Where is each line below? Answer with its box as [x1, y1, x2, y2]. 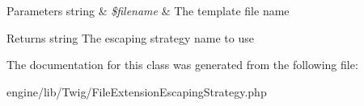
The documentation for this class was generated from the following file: [6, 56, 358, 73]
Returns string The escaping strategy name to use [6, 29, 254, 46]
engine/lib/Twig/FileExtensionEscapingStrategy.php [6, 83, 267, 100]
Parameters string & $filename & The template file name [6, 2, 290, 18]
